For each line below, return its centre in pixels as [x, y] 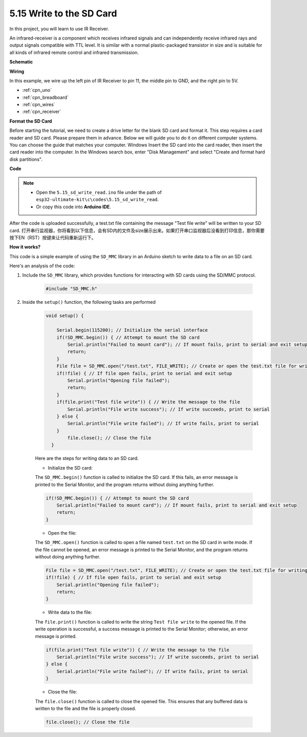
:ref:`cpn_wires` [39, 105]
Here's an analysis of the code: [42, 266]
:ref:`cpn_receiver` [42, 112]
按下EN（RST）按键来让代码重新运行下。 [53, 237]
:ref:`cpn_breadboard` [46, 97]
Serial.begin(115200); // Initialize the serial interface [132, 330]
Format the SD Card [31, 121]
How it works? [25, 247]
